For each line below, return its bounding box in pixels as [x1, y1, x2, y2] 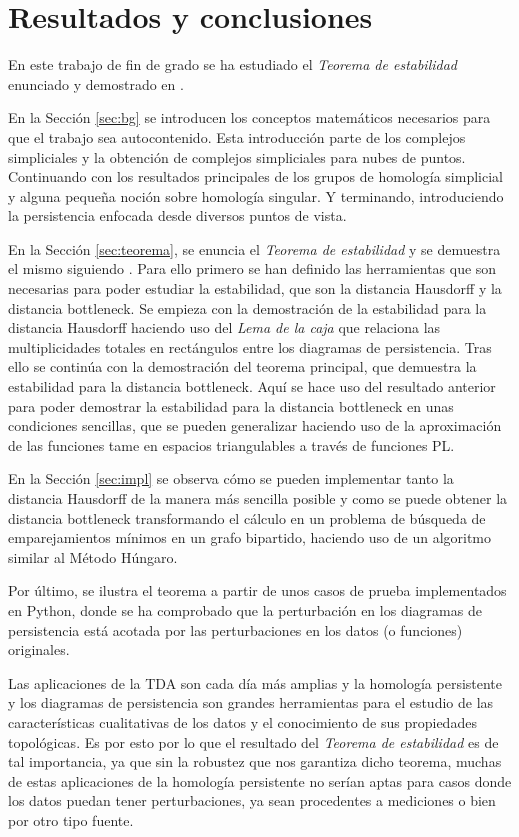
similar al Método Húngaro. [8, 546, 178, 567]
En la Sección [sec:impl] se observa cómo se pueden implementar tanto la [8, 468, 454, 489]
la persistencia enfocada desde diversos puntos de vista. [8, 205, 347, 226]
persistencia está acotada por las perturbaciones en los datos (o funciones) [8, 619, 463, 640]
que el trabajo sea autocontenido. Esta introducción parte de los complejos [8, 126, 466, 147]
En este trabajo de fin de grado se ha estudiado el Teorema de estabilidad [8, 54, 458, 75]
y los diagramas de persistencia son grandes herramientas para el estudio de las [8, 692, 494, 713]
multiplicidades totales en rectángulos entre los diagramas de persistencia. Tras [8, 336, 492, 357]
